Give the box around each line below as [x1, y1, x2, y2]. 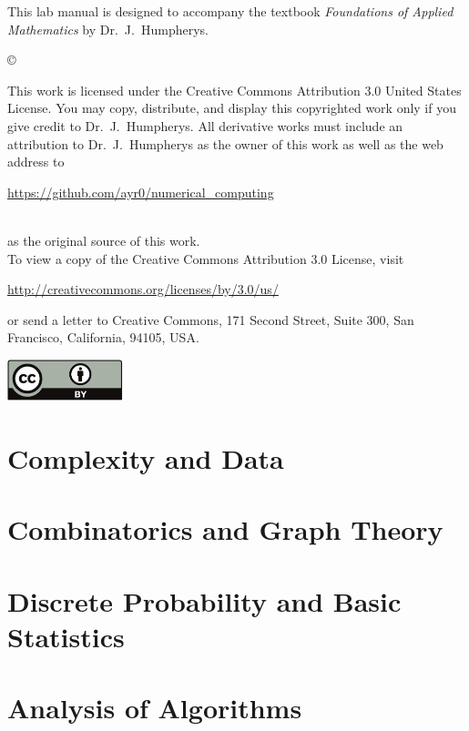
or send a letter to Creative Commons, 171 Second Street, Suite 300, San [7, 310, 414, 329]
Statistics [7, 617, 125, 655]
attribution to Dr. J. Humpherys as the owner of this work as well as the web [7, 134, 444, 153]
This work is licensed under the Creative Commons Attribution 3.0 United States [7, 80, 462, 99]
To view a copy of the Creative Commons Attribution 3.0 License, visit [7, 249, 404, 268]
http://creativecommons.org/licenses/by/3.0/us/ [7, 279, 279, 299]
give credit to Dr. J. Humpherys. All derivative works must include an [7, 116, 403, 135]
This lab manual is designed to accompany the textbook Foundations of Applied [7, 2, 454, 20]
